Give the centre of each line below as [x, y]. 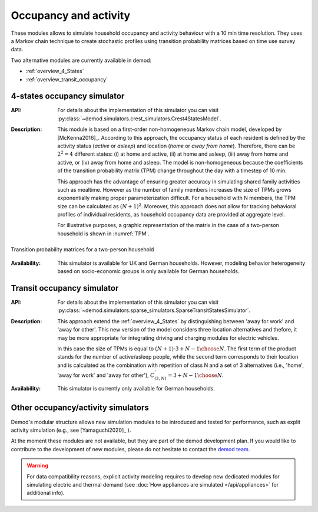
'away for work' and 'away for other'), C [106, 375]
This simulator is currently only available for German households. [136, 388]
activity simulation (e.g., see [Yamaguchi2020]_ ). [71, 430]
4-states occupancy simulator [68, 96]
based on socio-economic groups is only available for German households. [148, 271]
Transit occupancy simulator [65, 288]
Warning [37, 465]
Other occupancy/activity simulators [80, 408]
